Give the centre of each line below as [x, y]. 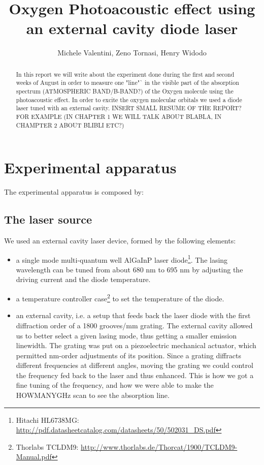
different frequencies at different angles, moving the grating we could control [135, 365]
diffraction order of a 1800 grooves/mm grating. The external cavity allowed [134, 325]
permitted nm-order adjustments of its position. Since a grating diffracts [128, 355]
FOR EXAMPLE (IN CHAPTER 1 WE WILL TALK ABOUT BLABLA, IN [119, 116]
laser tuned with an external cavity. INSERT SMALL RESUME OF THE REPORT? [129, 108]
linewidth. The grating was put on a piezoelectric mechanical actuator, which [136, 345]
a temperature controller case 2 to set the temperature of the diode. [120, 298]
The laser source [48, 219]
